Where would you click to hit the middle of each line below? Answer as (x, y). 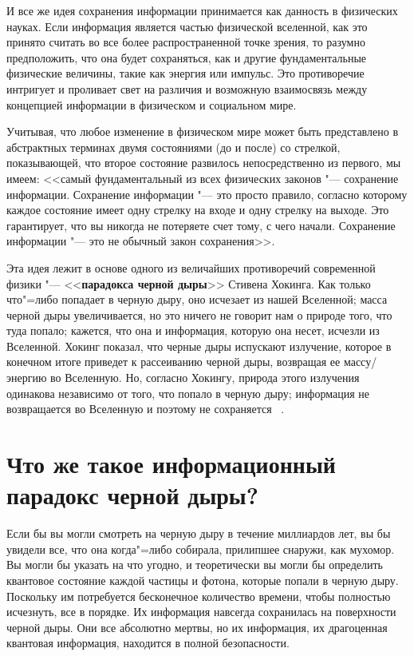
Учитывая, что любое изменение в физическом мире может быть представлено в (203, 131)
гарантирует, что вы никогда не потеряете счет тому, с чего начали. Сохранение (201, 225)
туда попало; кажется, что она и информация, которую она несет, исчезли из (193, 330)
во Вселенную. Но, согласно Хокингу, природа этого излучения (205, 378)
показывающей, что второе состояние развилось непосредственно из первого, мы (204, 163)
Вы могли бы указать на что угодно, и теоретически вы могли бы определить (195, 565)
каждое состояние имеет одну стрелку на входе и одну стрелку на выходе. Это (198, 210)
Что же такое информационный (171, 464)
